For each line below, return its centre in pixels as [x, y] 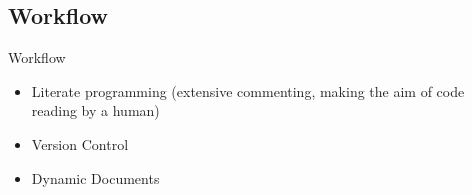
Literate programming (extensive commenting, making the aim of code [248, 90]
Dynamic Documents [95, 177]
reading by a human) [95, 110]
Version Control [80, 143]
